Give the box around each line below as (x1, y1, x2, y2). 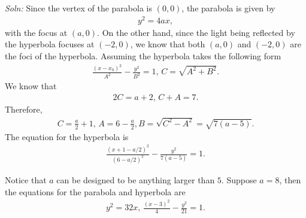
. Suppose (221, 174, 257, 186)
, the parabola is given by (181, 2, 275, 14)
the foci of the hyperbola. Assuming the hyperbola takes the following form (5, 49, 281, 62)
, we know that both (130, 38, 205, 50)
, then (279, 174, 301, 186)
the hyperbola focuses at (5, 38, 95, 50)
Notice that (5, 174, 47, 186)
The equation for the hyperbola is (5, 130, 129, 143)
